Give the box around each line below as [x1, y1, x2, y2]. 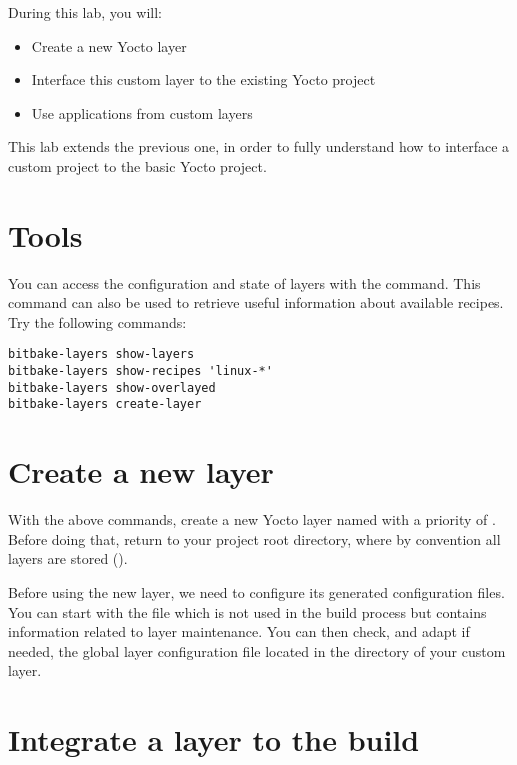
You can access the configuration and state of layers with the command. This [8, 272, 481, 293]
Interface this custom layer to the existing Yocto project [31, 69, 376, 90]
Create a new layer [8, 451, 274, 492]
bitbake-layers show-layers [8, 347, 195, 362]
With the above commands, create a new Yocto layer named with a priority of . [8, 509, 496, 530]
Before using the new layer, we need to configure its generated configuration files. [8, 582, 505, 602]
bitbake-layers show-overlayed [8, 380, 216, 395]
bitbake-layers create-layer [8, 397, 202, 412]
